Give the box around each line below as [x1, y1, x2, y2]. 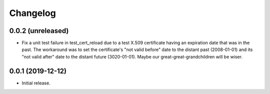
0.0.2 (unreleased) [9, 26, 69, 35]
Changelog [9, 7, 56, 18]
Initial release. [21, 80, 50, 86]
